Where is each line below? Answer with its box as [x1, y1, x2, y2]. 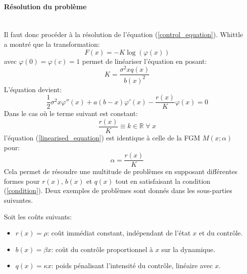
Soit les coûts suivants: [4, 211, 72, 221]
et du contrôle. [199, 228, 243, 238]
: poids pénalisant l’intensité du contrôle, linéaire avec [51, 260, 213, 271]
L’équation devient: [4, 84, 62, 94]
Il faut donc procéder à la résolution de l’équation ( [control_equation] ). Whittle [4, 29, 243, 39]
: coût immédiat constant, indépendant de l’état [47, 228, 191, 238]
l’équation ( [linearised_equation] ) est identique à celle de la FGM [4, 132, 201, 142]
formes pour [4, 176, 40, 186]
